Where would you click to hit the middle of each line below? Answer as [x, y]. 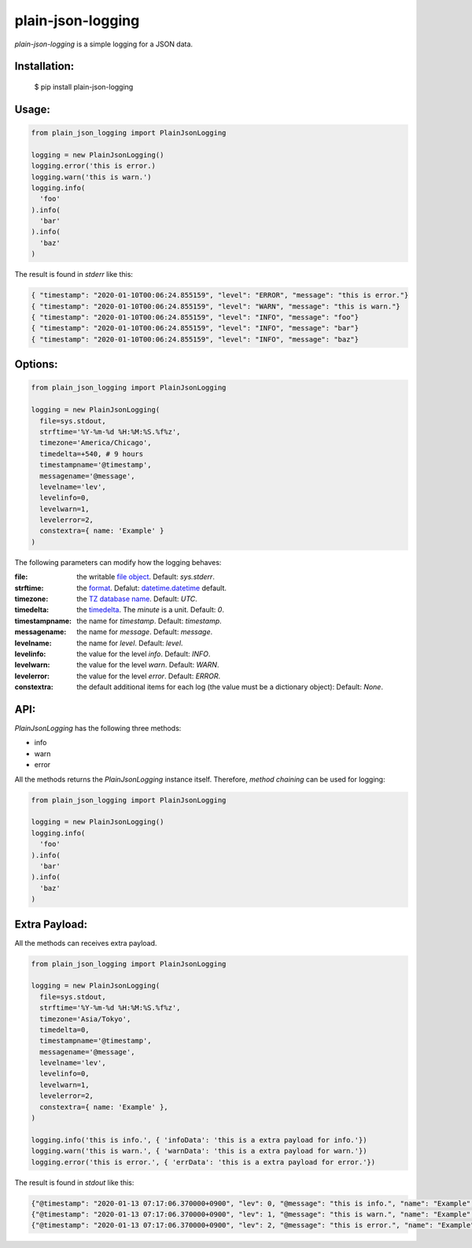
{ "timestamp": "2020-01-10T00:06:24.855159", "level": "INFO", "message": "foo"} [195, 318]
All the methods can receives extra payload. [86, 943]
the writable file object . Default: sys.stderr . [146, 577]
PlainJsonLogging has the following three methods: [98, 729]
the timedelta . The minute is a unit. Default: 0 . [150, 610]
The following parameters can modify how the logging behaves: [118, 562]
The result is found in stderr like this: [74, 275]
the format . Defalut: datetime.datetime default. [152, 588]
